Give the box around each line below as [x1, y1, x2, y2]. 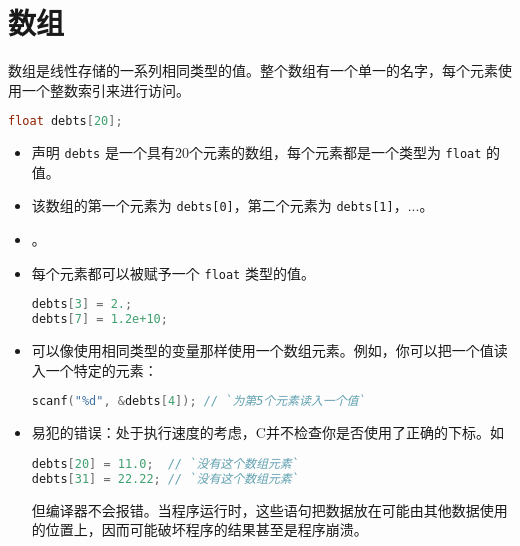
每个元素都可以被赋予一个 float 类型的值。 [31, 262, 315, 283]
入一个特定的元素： [31, 359, 158, 380]
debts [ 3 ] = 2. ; [31, 297, 133, 312]
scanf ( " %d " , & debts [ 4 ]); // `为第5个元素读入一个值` [31, 394, 366, 409]
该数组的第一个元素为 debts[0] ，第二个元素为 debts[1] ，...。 [31, 195, 434, 216]
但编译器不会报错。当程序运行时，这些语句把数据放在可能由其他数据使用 [31, 499, 508, 520]
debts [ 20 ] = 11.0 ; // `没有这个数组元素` [31, 456, 299, 471]
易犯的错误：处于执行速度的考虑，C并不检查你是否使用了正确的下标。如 [31, 422, 504, 443]
